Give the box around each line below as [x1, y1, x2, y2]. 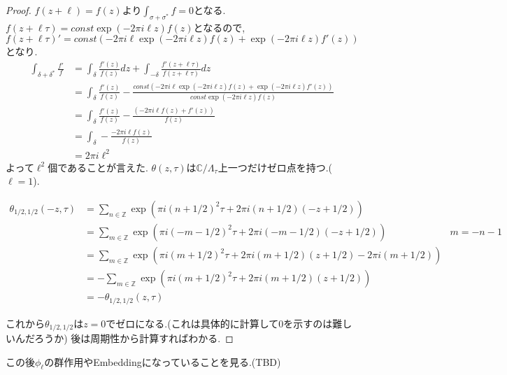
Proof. [6, 3, 31, 17]
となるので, [193, 20, 245, 34]
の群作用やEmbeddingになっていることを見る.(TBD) [44, 354, 281, 369]
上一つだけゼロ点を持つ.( [217, 160, 332, 174]
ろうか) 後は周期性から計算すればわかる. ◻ [34, 331, 234, 345]
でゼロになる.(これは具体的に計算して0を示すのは [106, 316, 333, 330]
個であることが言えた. [48, 160, 148, 174]
